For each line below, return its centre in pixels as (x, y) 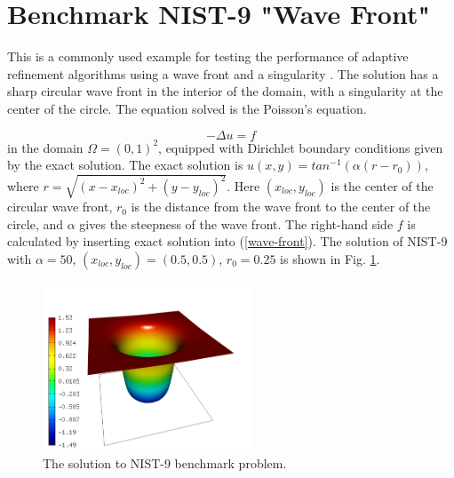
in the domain (45, 147)
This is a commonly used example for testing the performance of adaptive (208, 56)
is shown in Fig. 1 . (330, 259)
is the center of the (382, 185)
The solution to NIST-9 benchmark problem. (165, 462)
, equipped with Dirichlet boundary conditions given (301, 147)
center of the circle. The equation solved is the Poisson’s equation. (187, 108)
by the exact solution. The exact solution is (125, 165)
